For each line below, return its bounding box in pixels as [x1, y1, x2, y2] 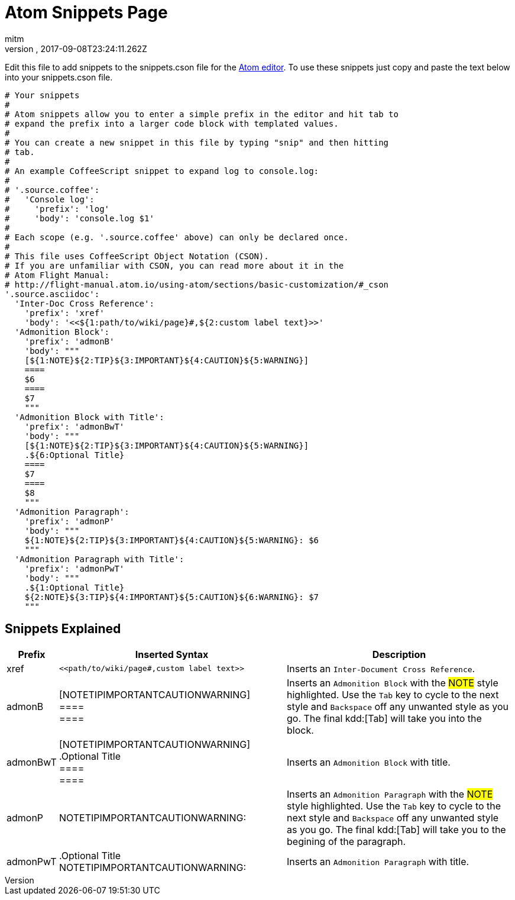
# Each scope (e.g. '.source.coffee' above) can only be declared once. [5, 232, 349, 242]
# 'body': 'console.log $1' [5, 213, 154, 223]
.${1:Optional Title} [24, 582, 125, 592]
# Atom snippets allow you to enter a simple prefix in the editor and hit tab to [5, 109, 399, 119]
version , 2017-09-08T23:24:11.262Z [5, 43, 147, 54]
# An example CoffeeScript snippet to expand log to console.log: [5, 166, 319, 176]
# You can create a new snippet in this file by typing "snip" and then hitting [5, 137, 389, 147]
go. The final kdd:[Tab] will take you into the [287, 712, 482, 724]
